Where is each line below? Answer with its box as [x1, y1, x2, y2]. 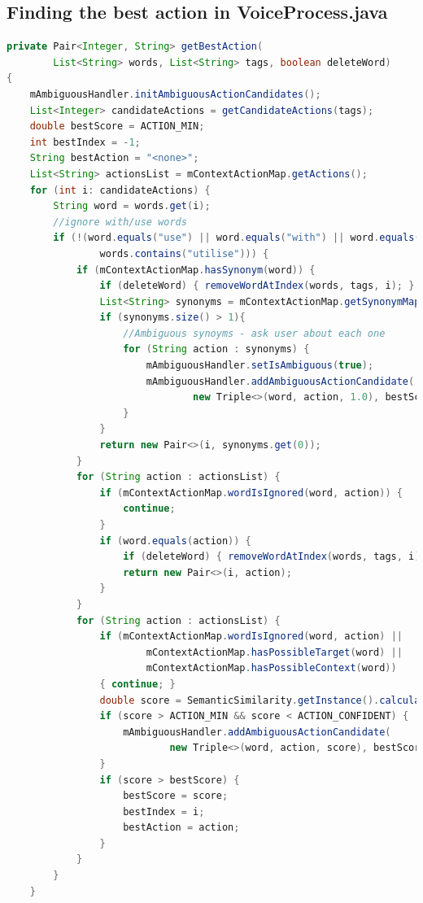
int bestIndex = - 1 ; [29, 136, 141, 148]
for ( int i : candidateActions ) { [29, 184, 211, 196]
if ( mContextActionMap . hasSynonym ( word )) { [76, 264, 316, 276]
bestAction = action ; [123, 822, 240, 834]
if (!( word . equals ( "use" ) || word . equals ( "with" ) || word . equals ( [53, 232, 421, 244]
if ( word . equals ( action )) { [99, 534, 251, 547]
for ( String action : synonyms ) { [123, 343, 310, 356]
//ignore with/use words [53, 216, 187, 228]
